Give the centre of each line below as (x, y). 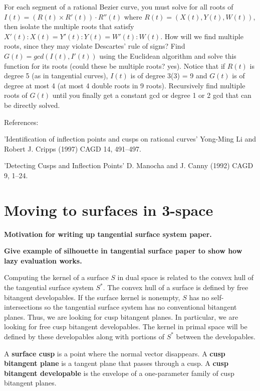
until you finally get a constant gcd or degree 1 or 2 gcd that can (152, 95)
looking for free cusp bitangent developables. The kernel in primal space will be (126, 327)
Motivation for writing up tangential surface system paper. (108, 234)
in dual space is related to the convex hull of (186, 277)
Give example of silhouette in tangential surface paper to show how (123, 251)
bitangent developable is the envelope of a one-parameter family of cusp (119, 373)
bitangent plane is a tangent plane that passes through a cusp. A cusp (116, 363)
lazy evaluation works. (43, 260)
